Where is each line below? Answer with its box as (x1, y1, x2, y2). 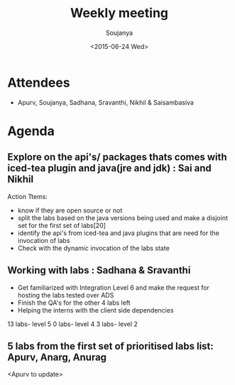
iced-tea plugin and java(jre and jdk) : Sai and (7, 162, 212, 175)
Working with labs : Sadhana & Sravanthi (7, 264, 191, 276)
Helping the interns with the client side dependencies (17, 305, 174, 314)
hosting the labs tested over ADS (17, 291, 114, 299)
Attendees (7, 75, 70, 90)
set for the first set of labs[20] (17, 221, 106, 229)
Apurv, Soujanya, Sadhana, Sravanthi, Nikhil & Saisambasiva (17, 98, 194, 107)
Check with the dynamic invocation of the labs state (17, 244, 170, 252)
